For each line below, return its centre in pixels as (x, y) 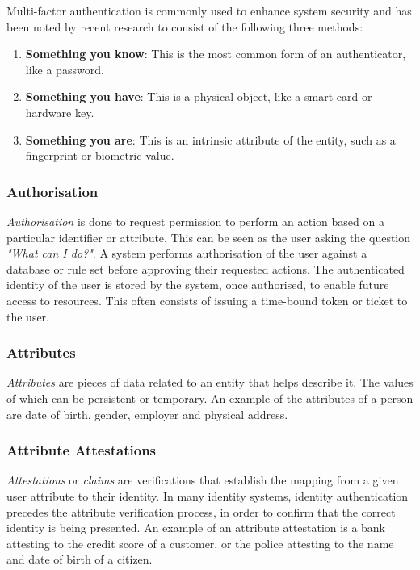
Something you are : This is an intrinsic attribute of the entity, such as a (210, 139)
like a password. (65, 69)
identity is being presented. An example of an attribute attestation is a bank (196, 528)
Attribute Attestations (82, 450)
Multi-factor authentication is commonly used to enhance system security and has (209, 10)
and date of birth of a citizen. (80, 559)
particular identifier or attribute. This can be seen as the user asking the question (209, 237)
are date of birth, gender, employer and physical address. (147, 414)
